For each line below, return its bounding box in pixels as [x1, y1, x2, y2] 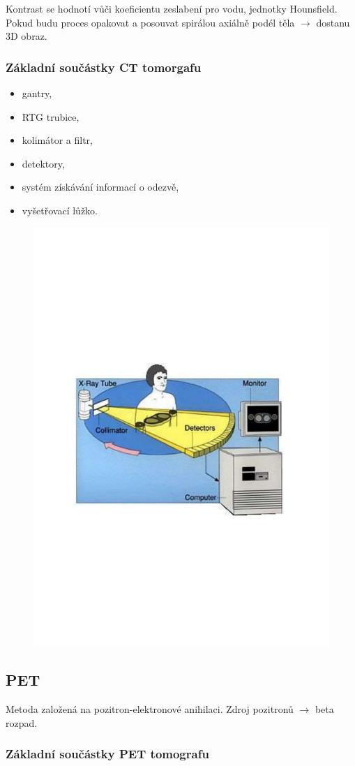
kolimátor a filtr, [22, 133, 93, 147]
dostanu [316, 15, 350, 29]
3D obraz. [6, 29, 47, 43]
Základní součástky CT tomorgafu [6, 58, 202, 75]
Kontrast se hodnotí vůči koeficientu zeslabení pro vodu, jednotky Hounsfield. [6, 1, 338, 15]
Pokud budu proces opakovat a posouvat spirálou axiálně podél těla [6, 15, 295, 29]
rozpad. [6, 715, 38, 730]
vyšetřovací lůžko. [22, 202, 98, 217]
